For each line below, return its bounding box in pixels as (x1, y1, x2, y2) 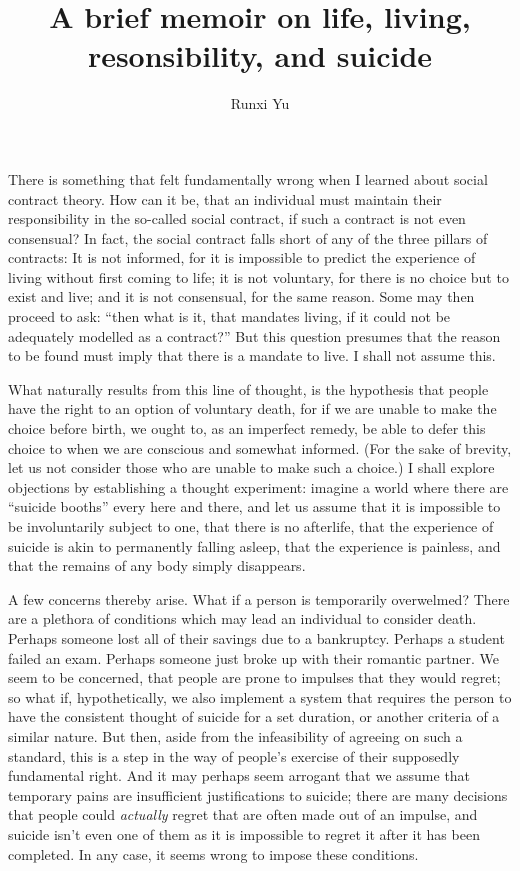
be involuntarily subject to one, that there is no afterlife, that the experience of (8, 516, 494, 536)
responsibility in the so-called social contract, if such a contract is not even (8, 208, 466, 229)
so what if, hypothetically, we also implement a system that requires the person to (8, 686, 512, 707)
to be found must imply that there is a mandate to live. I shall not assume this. (8, 345, 496, 366)
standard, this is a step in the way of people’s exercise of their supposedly (8, 745, 460, 766)
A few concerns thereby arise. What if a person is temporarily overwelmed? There (8, 588, 510, 609)
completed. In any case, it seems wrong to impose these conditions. (8, 843, 419, 864)
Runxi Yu (230, 93, 290, 114)
